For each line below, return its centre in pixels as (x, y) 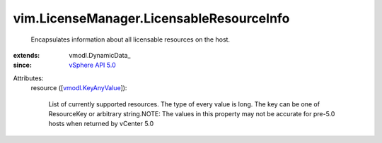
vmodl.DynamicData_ (100, 55)
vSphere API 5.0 (92, 65)
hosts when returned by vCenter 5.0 (101, 124)
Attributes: (28, 78)
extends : (27, 55)
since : (22, 65)
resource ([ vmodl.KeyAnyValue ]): (79, 88)
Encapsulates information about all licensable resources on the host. (130, 39)
